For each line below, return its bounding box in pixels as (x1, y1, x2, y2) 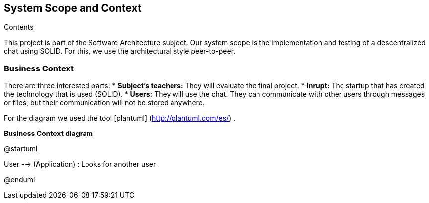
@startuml (4, 144, 38, 153)
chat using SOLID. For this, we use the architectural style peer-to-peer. (4, 47, 236, 56)
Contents (4, 23, 34, 32)
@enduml (4, 175, 35, 184)
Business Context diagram (4, 129, 93, 138)
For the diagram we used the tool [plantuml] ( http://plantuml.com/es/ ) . (4, 114, 236, 123)
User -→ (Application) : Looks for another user (4, 160, 156, 169)
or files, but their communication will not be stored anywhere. (4, 98, 205, 107)
